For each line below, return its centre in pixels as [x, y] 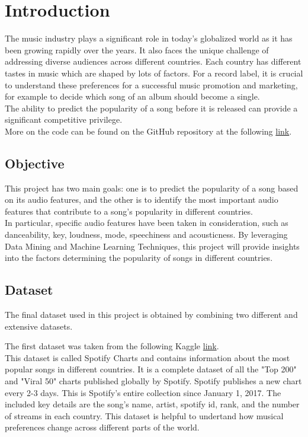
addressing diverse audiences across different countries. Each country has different [153, 61]
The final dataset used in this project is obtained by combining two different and [151, 315]
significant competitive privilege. [64, 119]
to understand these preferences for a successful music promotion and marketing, [151, 84]
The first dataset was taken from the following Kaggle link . [112, 346]
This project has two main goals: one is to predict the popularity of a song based [152, 188]
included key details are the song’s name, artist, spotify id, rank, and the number [152, 404]
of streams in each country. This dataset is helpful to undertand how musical [144, 415]
